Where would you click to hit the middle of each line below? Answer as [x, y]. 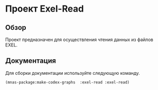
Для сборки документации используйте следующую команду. [73, 73]
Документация [31, 61]
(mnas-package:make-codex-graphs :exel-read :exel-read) [67, 82]
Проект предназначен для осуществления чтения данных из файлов [79, 39]
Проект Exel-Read [45, 9]
